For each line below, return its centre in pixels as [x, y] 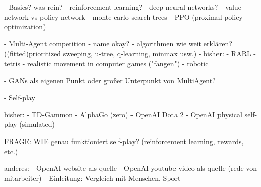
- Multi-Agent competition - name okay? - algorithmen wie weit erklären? [118, 43]
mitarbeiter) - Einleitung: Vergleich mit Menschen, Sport [92, 178]
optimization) [25, 27]
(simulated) [37, 124]
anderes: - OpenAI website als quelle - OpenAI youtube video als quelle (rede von [131, 168]
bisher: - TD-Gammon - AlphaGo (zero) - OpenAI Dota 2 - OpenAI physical [123, 114]
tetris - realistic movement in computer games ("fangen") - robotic [106, 63]
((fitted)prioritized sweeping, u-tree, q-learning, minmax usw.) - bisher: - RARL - [130, 53]
